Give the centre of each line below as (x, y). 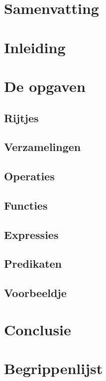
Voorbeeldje (35, 293)
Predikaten (33, 264)
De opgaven (45, 86)
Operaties (29, 176)
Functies (26, 205)
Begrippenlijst (53, 368)
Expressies (31, 234)
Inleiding (35, 47)
